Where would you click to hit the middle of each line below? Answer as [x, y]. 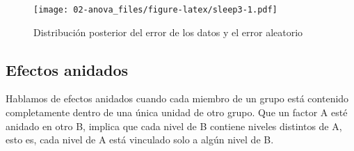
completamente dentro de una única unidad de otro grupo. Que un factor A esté [177, 112]
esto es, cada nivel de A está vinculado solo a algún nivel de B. [140, 140]
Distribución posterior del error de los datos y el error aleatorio [168, 32]
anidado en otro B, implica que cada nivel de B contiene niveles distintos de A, [174, 126]
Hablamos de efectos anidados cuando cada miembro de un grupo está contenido [177, 98]
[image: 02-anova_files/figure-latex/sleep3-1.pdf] [155, 10]
